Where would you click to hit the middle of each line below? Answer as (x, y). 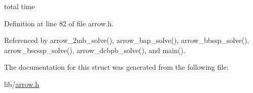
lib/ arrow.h (22, 84)
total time (20, 6)
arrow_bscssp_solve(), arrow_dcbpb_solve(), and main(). (95, 50)
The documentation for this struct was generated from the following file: (116, 67)
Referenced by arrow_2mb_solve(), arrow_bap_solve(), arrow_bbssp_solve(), (127, 40)
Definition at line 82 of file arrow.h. (59, 23)
